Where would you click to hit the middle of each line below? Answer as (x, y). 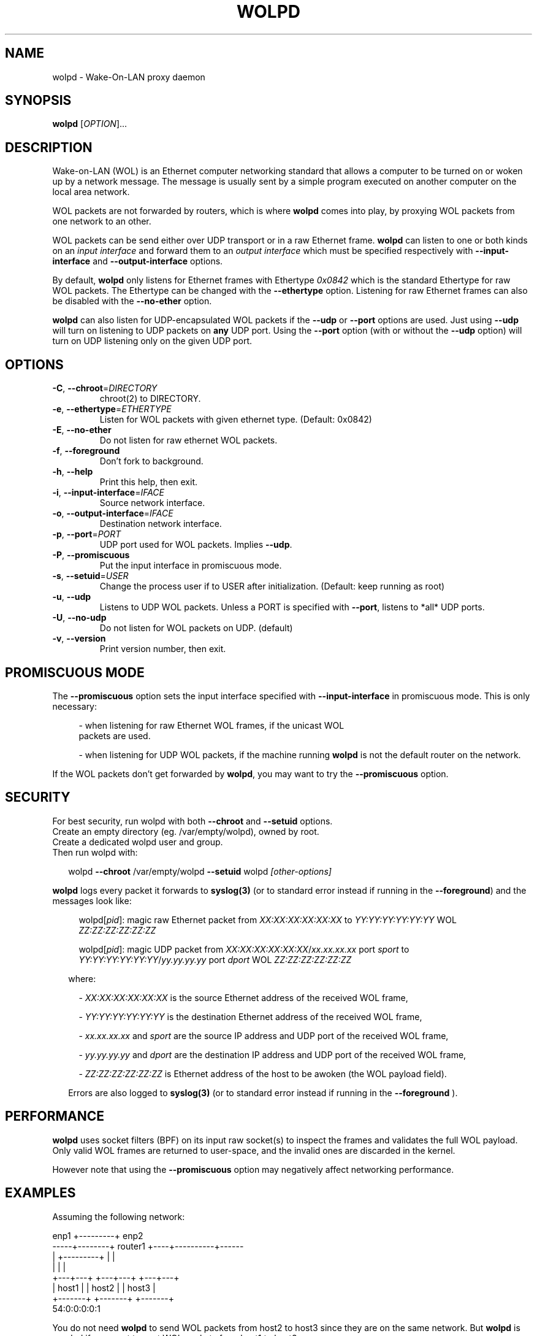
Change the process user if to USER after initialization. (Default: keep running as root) (272, 586)
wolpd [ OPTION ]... (90, 124)
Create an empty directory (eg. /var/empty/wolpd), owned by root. (186, 831)
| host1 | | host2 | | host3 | (104, 1288)
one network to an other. (102, 221)
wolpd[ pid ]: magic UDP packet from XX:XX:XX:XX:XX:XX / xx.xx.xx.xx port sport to (244, 949)
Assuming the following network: (119, 1216)
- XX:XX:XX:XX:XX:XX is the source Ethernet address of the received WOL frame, (243, 997)
